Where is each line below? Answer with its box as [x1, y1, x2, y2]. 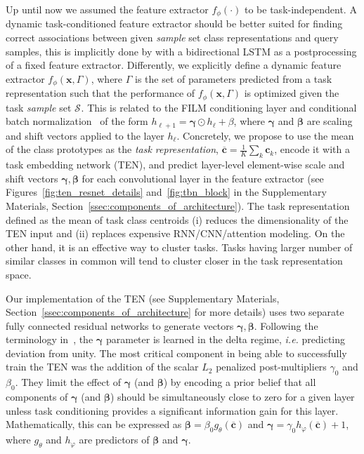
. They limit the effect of [15, 375, 122, 389]
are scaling [306, 114, 353, 128]
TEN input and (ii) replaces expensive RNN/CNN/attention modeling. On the [6, 226, 345, 241]
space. [6, 267, 32, 281]
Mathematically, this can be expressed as [6, 417, 182, 432]
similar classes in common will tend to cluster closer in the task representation [6, 253, 343, 268]
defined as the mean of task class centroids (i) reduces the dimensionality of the [6, 212, 349, 227]
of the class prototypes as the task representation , [6, 142, 219, 156]
